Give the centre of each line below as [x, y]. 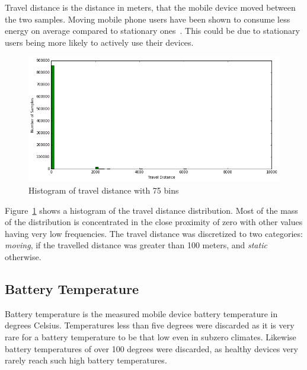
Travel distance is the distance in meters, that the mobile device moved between [150, 7]
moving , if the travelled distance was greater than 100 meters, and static [136, 245]
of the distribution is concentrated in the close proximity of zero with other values [154, 222]
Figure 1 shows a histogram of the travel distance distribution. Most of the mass [151, 210]
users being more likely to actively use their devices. [99, 42]
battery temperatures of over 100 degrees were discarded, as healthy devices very [151, 348]
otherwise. [23, 257]
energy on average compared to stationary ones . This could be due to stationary [152, 31]
